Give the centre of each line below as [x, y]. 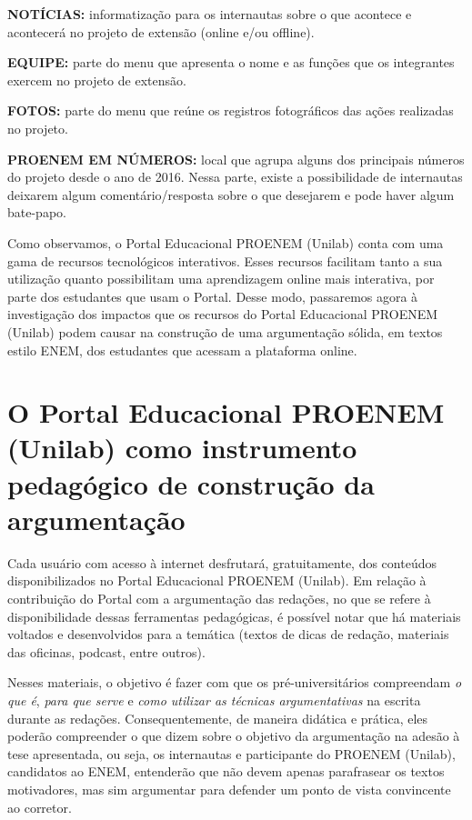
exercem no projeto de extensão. [97, 80]
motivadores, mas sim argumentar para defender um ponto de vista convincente [229, 789]
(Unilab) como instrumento [182, 448]
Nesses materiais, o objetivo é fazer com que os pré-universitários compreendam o [235, 682]
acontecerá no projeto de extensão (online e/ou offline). [161, 31]
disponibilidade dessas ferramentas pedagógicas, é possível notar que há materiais [234, 616]
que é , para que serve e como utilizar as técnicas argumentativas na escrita [214, 700]
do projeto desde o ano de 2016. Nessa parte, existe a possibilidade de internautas [235, 177]
